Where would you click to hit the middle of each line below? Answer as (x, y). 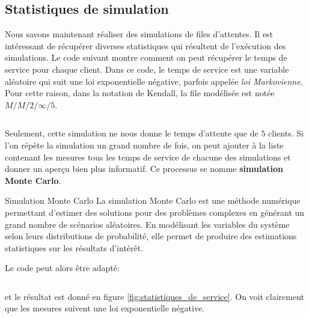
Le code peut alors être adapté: (62, 268)
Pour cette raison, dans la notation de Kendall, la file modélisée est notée (140, 93)
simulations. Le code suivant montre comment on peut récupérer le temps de (146, 57)
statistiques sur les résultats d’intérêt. (74, 247)
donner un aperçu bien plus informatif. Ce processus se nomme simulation (144, 169)
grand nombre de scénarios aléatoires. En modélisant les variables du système (147, 224)
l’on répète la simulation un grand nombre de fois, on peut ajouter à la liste (144, 145)
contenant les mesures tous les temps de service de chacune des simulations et (148, 157)
